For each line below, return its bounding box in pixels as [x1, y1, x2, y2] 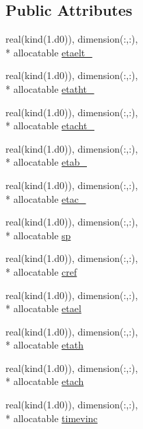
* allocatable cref [5, 264, 77, 278]
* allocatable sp [5, 228, 71, 242]
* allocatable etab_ [5, 155, 88, 169]
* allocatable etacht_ [5, 118, 94, 133]
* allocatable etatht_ [5, 81, 94, 96]
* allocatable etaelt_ [5, 45, 92, 59]
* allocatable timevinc [5, 410, 98, 425]
